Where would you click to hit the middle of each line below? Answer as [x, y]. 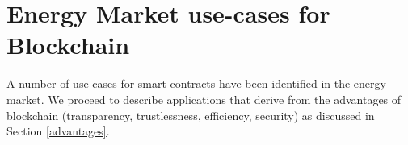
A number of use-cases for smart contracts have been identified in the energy [196, 83]
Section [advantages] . [58, 131]
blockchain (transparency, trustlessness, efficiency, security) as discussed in [191, 115]
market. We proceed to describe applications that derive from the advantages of [204, 99]
